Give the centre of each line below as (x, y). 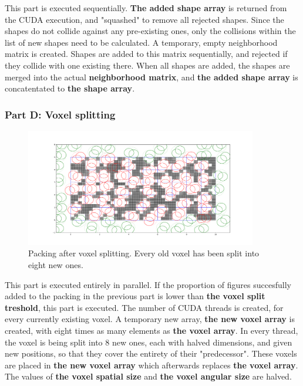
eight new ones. (56, 265)
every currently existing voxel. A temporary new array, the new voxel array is (150, 319)
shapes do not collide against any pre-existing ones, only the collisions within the (150, 31)
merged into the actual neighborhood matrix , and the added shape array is (151, 77)
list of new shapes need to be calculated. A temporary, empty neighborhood (141, 42)
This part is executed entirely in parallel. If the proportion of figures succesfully (148, 284)
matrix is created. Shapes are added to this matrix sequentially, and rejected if (146, 54)
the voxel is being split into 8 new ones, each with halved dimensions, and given (149, 342)
